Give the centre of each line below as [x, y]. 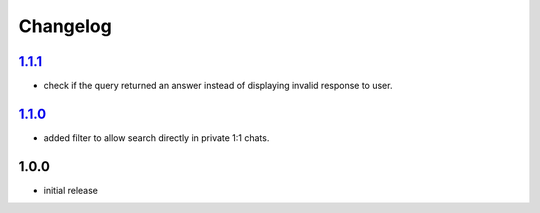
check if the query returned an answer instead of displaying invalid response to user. [218, 86]
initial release [71, 190]
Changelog [65, 26]
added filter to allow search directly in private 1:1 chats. [156, 137]
